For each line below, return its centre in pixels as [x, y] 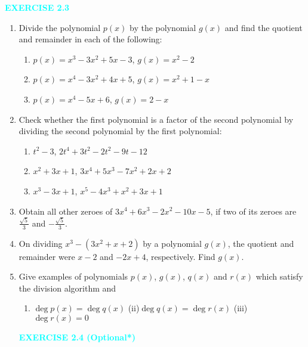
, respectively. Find [181, 256]
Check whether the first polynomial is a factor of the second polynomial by [156, 119]
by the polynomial [163, 27]
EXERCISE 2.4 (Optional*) [77, 337]
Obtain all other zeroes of [66, 211]
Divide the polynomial [60, 27]
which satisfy [279, 276]
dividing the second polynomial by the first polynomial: [120, 131]
